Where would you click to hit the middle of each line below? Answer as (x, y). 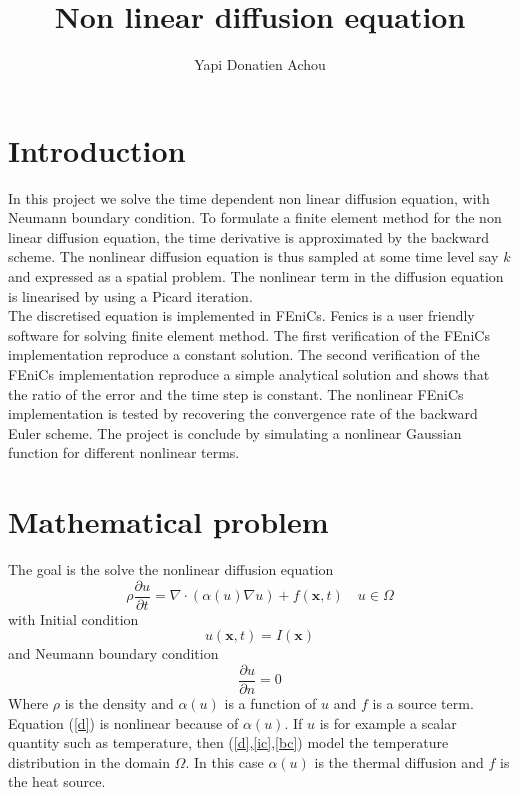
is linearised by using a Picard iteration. (130, 295)
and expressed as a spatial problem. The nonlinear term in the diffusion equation (256, 276)
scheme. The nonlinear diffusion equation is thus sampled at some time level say (253, 256)
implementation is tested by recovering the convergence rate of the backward (243, 413)
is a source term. (423, 703)
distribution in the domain (89, 761)
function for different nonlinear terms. (124, 452)
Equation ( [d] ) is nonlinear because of (123, 722)
